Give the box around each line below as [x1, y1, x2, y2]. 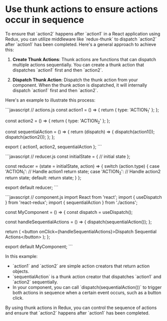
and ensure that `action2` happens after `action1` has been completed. [5, 310, 150, 316]
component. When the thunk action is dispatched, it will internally [12, 82, 147, 88]
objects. [12, 268, 29, 274]
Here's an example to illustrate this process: [5, 97, 96, 103]
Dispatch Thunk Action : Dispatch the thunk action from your [12, 77, 138, 83]
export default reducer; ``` [5, 184, 58, 191]
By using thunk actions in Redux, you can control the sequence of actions [5, 304, 157, 311]
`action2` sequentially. [12, 279, 58, 285]
